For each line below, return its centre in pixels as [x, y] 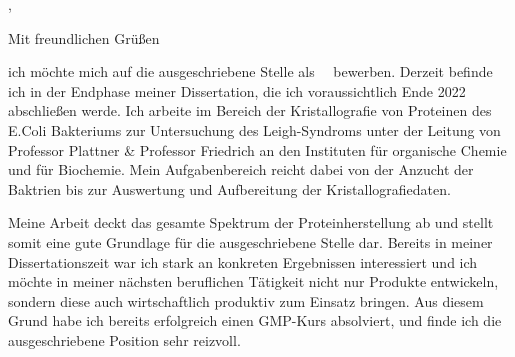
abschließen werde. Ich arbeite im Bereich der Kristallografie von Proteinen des [250, 110]
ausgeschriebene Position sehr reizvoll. [124, 339]
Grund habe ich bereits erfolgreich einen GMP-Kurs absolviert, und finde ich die [255, 320]
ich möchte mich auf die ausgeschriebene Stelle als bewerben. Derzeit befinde [250, 71]
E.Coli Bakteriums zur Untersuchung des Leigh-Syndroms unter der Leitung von [254, 129]
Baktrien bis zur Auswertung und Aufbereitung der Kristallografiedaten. [229, 188]
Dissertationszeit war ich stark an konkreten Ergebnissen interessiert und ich [243, 261]
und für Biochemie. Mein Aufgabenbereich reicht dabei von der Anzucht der [241, 169]
